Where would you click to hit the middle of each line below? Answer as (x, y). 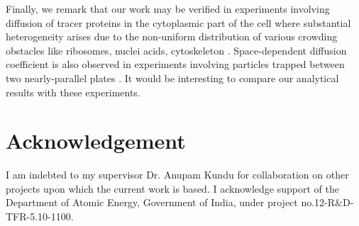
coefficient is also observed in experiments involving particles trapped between (175, 64)
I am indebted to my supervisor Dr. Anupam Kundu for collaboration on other (177, 175)
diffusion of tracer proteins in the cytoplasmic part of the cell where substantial (178, 22)
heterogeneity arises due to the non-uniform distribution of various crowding (172, 36)
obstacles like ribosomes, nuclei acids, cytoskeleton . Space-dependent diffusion (176, 50)
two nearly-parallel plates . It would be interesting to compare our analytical (172, 78)
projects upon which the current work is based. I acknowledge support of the (172, 188)
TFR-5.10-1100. (40, 216)
